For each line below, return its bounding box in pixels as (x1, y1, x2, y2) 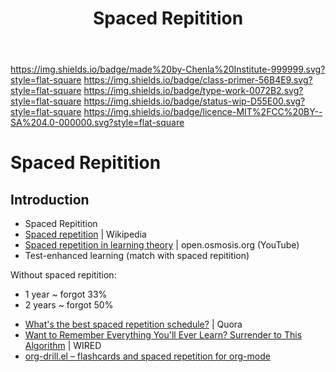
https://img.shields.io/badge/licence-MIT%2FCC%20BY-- (83, 106, 323, 118)
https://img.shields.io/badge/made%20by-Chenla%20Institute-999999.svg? (10, 63, 326, 76)
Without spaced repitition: (10, 269, 117, 281)
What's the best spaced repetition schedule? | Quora (24, 318, 243, 331)
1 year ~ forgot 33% (24, 288, 108, 301)
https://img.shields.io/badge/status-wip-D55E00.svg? (83, 95, 306, 107)
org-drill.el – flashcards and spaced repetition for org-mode (24, 350, 271, 362)
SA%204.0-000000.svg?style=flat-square (10, 117, 185, 129)
